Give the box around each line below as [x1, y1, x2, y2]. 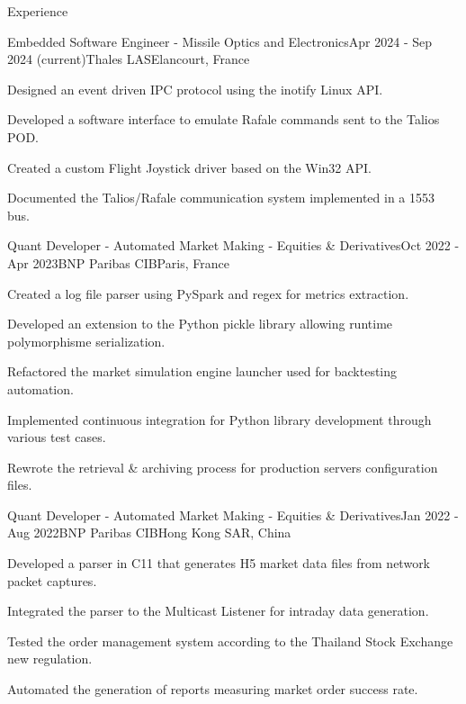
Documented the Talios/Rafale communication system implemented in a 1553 [7, 188, 435, 207]
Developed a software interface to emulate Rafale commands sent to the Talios [7, 110, 440, 129]
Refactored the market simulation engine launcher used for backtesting [7, 362, 398, 381]
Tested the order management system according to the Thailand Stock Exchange [7, 631, 453, 650]
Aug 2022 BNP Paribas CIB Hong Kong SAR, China [7, 523, 291, 542]
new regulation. [7, 649, 93, 668]
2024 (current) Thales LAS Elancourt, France [7, 50, 250, 68]
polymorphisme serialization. [7, 331, 166, 350]
